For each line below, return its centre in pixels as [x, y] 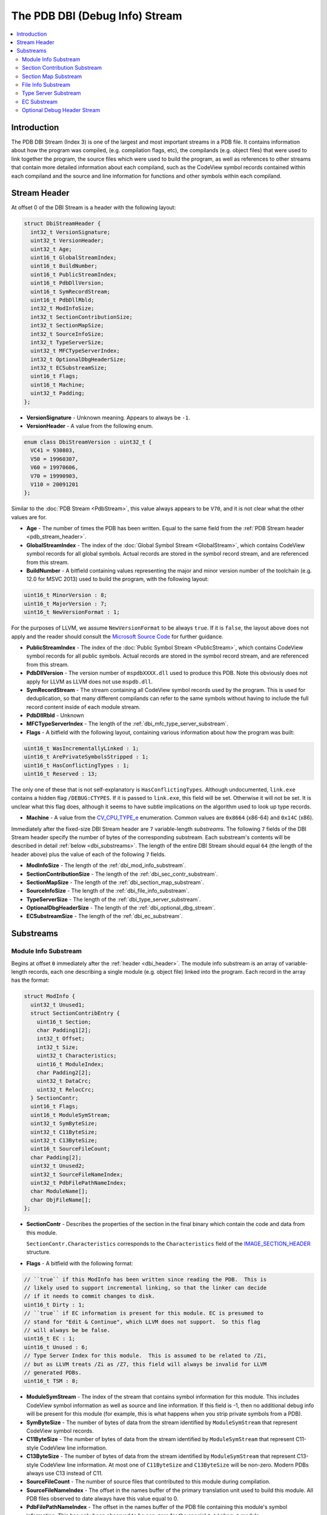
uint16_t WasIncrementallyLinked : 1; [81, 748]
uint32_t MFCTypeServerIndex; [75, 351]
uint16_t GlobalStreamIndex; [74, 257]
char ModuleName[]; [59, 1191]
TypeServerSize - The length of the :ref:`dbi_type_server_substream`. [114, 899]
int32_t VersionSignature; [71, 232]
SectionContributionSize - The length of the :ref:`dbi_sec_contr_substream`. [122, 874]
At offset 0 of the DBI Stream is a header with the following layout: [94, 208]
